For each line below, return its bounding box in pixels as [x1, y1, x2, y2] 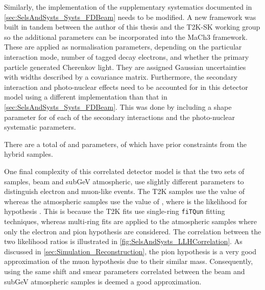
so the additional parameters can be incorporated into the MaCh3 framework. [4, 31, 248, 42]
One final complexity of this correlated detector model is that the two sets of [4, 165, 245, 176]
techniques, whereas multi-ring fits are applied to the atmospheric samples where [4, 215, 257, 226]
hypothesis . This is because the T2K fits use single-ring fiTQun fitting [4, 206, 225, 216]
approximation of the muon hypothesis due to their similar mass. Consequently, [4, 256, 253, 267]
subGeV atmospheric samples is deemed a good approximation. [4, 276, 202, 286]
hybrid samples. [4, 149, 53, 159]
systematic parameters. [4, 122, 76, 132]
